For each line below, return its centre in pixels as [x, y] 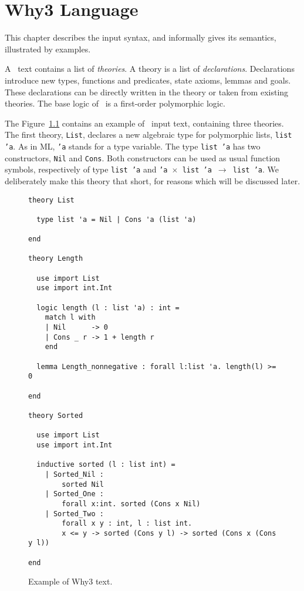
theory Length [56, 259]
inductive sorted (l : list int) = [106, 465]
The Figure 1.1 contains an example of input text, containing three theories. [144, 123]
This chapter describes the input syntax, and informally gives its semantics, [141, 37]
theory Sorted [56, 415]
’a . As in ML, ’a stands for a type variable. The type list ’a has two [133, 146]
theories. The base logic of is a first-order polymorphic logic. [115, 103]
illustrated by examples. [48, 49]
